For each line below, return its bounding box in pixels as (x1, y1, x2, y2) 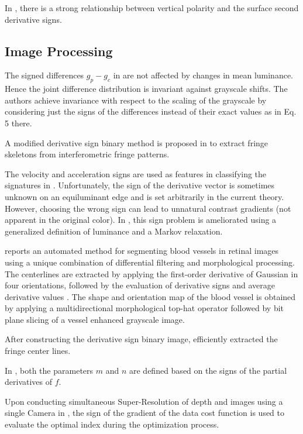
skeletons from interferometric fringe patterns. (5, 148, 170, 160)
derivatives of (5, 376, 53, 388)
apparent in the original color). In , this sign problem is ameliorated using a (5, 213, 277, 226)
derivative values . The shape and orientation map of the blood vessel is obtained (5, 290, 296, 302)
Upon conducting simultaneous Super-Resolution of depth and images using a (5, 395, 283, 407)
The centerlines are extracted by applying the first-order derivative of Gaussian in (5, 267, 298, 280)
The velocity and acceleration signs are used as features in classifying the (5, 167, 267, 180)
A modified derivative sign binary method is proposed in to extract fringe (5, 136, 268, 149)
